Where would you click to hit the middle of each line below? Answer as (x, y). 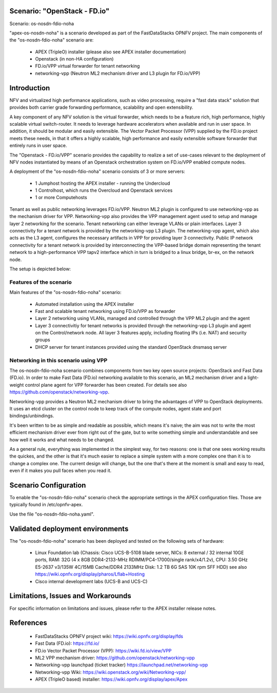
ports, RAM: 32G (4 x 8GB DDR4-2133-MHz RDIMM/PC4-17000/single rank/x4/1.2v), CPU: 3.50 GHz (142, 560)
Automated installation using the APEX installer (85, 304)
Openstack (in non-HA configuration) (74, 59)
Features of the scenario (41, 282)
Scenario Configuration (48, 485)
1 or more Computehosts (61, 197)
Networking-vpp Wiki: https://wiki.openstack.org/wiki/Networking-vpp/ (111, 672)
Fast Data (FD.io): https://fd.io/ (67, 643)
